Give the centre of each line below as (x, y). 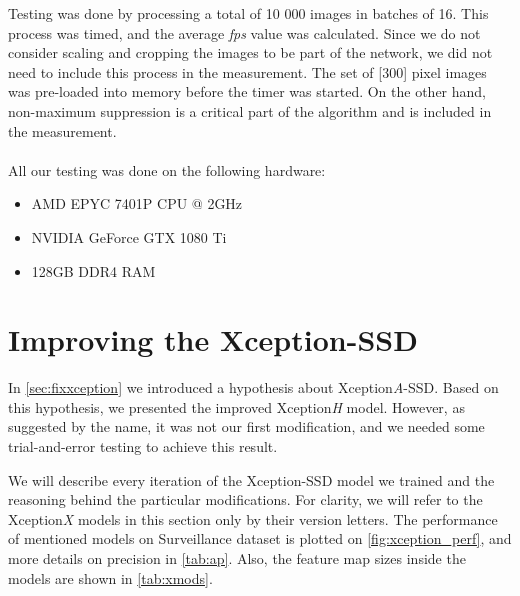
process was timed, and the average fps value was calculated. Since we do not (244, 32)
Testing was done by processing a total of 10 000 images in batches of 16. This (248, 13)
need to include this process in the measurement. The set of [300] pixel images (247, 71)
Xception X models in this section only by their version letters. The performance (253, 518)
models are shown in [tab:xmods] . (110, 577)
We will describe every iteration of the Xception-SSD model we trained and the (251, 479)
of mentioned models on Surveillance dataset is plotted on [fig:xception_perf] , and (260, 538)
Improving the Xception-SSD (213, 339)
